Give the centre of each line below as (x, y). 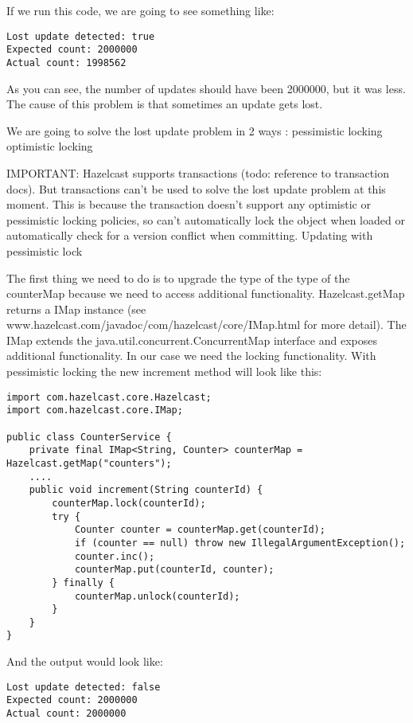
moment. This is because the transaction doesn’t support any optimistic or (189, 204)
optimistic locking (50, 146)
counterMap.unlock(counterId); (157, 596)
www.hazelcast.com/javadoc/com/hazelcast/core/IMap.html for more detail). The (206, 324)
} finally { (84, 582)
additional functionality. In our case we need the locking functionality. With (191, 356)
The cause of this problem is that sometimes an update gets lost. (165, 104)
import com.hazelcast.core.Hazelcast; (109, 397)
